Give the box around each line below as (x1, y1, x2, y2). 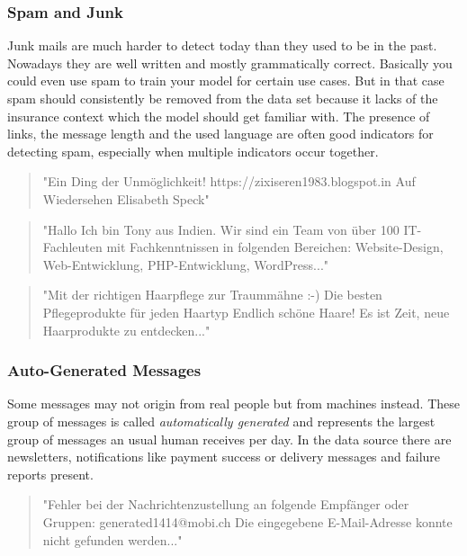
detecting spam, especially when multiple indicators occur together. (7, 141, 379, 160)
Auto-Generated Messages (7, 359, 202, 381)
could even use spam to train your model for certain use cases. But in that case (7, 71, 445, 90)
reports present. (7, 464, 94, 483)
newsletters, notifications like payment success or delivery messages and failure (7, 447, 441, 466)
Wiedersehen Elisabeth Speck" (42, 189, 210, 208)
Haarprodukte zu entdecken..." (42, 320, 211, 339)
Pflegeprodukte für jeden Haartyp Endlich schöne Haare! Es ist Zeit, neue (42, 302, 450, 321)
